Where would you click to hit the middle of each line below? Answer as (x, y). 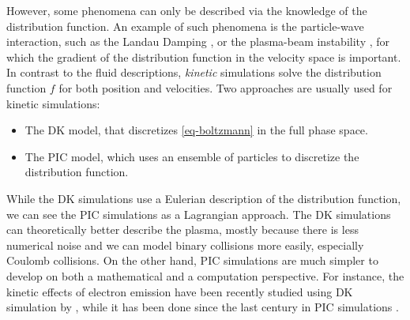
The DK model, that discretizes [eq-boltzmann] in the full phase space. (196, 130)
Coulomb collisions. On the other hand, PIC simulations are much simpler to (192, 260)
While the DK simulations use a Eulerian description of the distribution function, (204, 198)
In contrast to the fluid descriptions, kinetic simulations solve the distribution (194, 72)
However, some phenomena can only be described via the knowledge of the (187, 10)
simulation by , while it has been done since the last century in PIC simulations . (203, 307)
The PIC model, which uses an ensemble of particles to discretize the (192, 156)
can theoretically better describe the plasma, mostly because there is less (182, 230)
